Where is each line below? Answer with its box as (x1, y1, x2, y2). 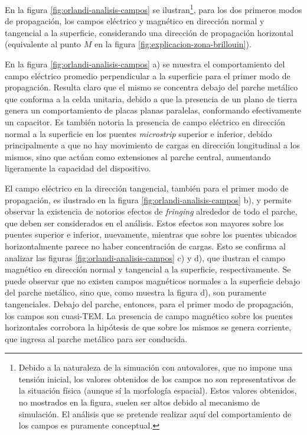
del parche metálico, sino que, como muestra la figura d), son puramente (5, 286, 266, 298)
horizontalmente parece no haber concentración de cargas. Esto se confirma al (5, 239, 286, 252)
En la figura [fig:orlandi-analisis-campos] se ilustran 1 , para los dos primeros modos (5, 2, 302, 15)
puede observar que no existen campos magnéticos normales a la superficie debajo (5, 274, 301, 287)
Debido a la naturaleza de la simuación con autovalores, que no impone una (18, 361, 292, 374)
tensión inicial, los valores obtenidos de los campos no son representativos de (18, 372, 296, 385)
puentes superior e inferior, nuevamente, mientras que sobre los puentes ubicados (5, 228, 297, 241)
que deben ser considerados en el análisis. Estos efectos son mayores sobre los (5, 216, 284, 229)
